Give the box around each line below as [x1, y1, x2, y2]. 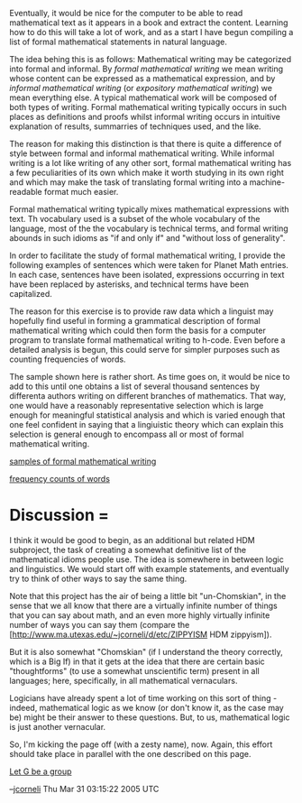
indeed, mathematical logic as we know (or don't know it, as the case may [9, 702, 284, 713]
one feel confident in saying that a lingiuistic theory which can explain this [9, 420, 284, 429]
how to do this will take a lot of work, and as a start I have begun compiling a [9, 27, 294, 37]
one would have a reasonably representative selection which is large [9, 401, 264, 411]
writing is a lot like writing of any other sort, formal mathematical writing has [9, 158, 292, 168]
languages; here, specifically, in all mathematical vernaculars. [9, 675, 238, 686]
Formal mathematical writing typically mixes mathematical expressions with [9, 204, 290, 215]
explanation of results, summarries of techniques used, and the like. [9, 121, 261, 132]
